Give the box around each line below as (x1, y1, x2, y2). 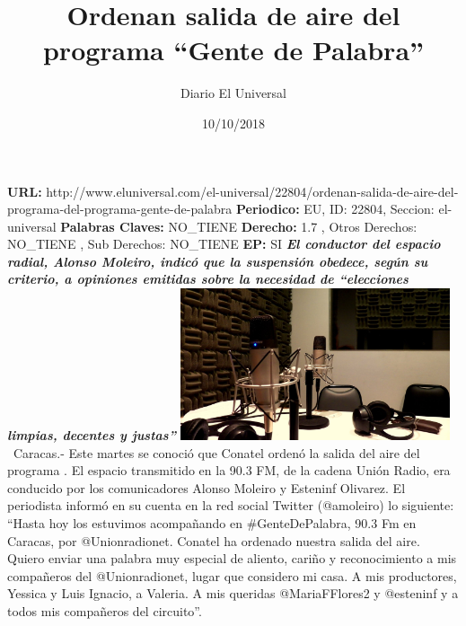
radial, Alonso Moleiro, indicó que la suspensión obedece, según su (7, 251, 428, 270)
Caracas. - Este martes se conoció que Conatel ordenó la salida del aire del (13, 443, 420, 462)
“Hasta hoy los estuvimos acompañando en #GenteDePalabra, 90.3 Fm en (7, 514, 417, 533)
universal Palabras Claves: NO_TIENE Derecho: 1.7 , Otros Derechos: (7, 216, 418, 235)
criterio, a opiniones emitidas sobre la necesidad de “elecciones (7, 269, 409, 288)
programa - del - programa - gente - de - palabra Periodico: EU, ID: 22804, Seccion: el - (7, 199, 453, 218)
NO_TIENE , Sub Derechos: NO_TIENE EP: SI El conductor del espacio (7, 234, 441, 253)
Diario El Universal (180, 84, 286, 102)
